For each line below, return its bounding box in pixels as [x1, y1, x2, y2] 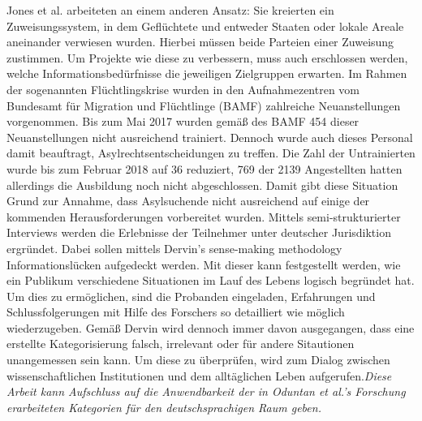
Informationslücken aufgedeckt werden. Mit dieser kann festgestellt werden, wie [6, 256, 401, 273]
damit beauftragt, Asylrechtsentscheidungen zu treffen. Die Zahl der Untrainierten [6, 144, 416, 161]
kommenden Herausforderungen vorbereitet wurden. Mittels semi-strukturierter [6, 208, 401, 225]
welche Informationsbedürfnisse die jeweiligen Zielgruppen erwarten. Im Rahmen [6, 65, 407, 82]
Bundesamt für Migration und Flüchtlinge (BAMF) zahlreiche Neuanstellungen [6, 97, 401, 114]
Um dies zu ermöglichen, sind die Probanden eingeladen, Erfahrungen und [6, 287, 376, 304]
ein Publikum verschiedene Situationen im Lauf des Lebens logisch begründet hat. [6, 272, 415, 289]
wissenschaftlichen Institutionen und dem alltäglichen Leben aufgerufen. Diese [6, 367, 392, 384]
